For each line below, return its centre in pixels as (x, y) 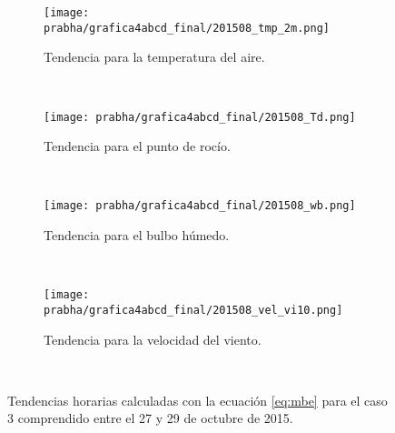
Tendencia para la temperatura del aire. (154, 57)
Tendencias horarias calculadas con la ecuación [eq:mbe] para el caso (197, 400)
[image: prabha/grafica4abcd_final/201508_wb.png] (200, 206)
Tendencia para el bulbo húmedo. (137, 235)
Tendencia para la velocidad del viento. (153, 339)
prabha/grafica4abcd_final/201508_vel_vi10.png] (193, 310)
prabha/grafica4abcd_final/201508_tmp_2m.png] (187, 28)
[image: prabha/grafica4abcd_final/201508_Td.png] (200, 117)
